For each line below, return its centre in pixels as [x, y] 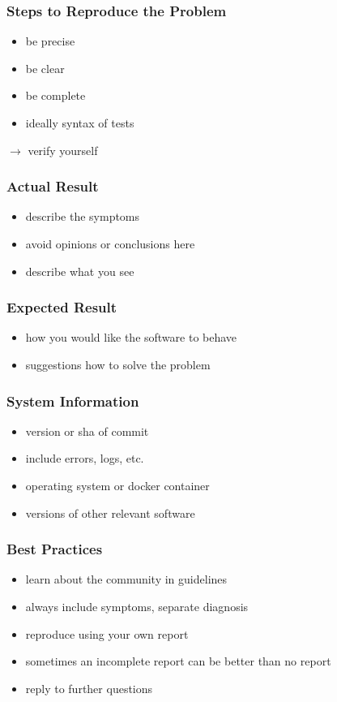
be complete [55, 95]
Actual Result [53, 186]
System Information [73, 401]
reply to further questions [89, 688]
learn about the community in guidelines [126, 579]
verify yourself [63, 150]
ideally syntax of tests [80, 123]
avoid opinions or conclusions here [110, 243]
